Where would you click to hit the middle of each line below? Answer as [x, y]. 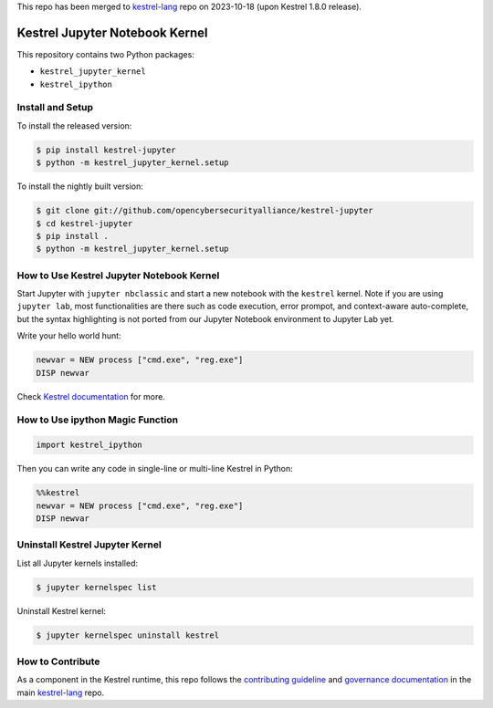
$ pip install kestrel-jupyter [106, 150]
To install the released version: [74, 125]
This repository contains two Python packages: [106, 54]
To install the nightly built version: [80, 186]
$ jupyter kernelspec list [96, 587]
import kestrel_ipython [89, 445]
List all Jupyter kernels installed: [78, 563]
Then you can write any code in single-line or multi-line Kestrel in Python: [155, 469]
